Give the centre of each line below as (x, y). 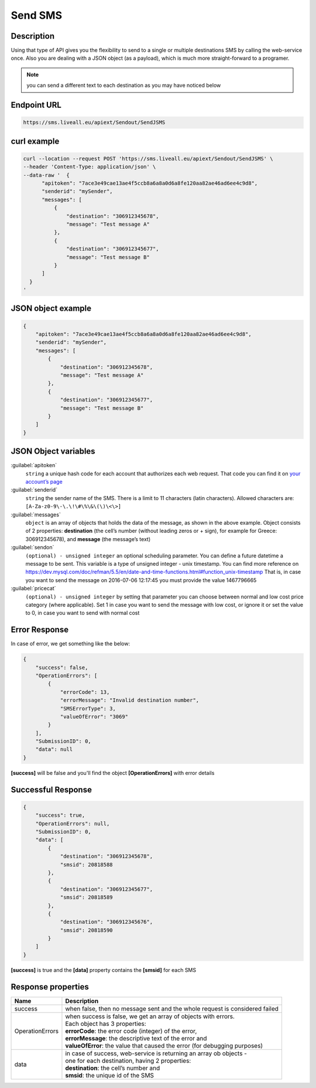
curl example (35, 141)
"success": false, (62, 667)
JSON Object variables (53, 451)
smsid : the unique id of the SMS (110, 1075)
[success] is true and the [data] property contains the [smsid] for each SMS (103, 970)
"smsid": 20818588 (87, 864)
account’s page (44, 482)
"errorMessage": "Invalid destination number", (130, 700)
